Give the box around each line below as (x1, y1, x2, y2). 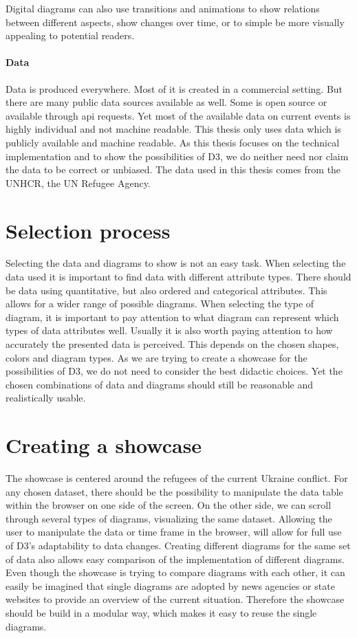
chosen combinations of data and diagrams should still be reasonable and (6, 377, 314, 391)
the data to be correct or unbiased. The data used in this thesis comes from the (6, 162, 341, 177)
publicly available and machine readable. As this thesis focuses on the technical (6, 135, 340, 149)
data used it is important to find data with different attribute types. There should (6, 269, 351, 284)
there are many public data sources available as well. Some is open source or (6, 95, 327, 109)
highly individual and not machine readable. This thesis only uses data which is (6, 122, 341, 136)
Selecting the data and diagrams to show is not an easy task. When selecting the (6, 256, 346, 270)
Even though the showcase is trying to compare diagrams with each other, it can (6, 565, 345, 580)
